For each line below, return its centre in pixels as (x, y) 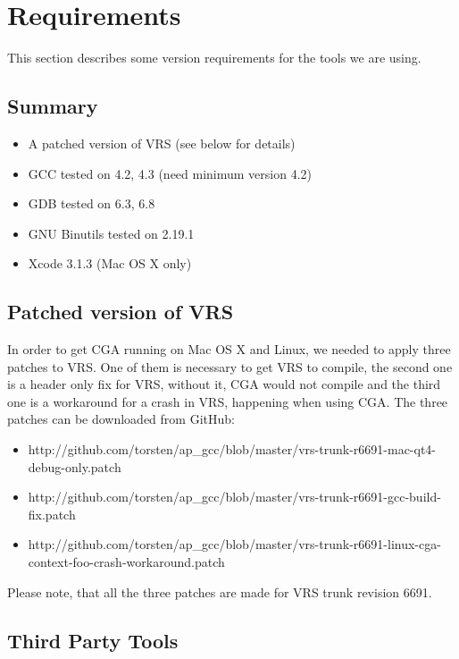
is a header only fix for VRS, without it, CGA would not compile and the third (224, 384)
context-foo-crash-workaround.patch (126, 562)
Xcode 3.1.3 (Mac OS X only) (110, 263)
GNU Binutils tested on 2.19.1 (111, 233)
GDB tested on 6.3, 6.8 (92, 203)
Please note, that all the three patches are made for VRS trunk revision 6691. (220, 591)
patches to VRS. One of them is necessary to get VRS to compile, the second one (230, 366)
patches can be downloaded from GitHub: (121, 419)
